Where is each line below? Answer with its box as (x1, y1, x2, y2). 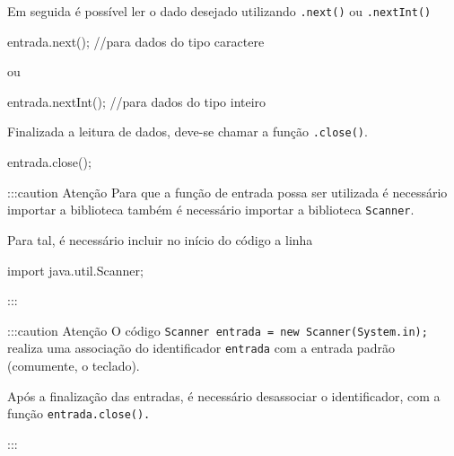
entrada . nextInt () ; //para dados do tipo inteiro (7, 92, 266, 110)
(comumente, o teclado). (7, 356, 140, 375)
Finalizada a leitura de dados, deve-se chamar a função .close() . (7, 122, 368, 141)
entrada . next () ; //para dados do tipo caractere (7, 31, 265, 50)
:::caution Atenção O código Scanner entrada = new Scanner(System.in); (7, 320, 428, 339)
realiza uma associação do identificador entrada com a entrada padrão (7, 338, 395, 357)
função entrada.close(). (7, 404, 151, 423)
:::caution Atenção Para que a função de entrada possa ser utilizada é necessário (7, 182, 448, 201)
